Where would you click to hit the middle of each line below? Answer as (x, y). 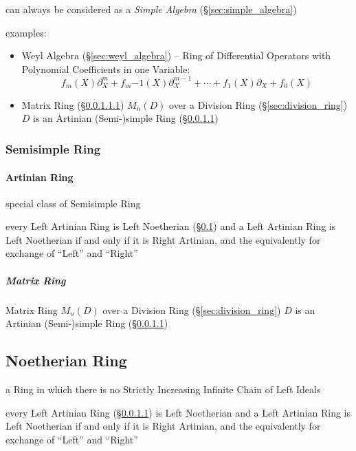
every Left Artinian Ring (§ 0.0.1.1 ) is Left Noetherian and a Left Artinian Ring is (178, 412)
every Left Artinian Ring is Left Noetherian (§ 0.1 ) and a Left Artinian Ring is (171, 226)
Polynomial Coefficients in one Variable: (106, 69)
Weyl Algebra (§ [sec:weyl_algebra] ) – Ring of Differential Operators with (176, 55)
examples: (26, 32)
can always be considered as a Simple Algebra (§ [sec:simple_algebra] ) (151, 9)
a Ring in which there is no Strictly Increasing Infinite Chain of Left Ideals (163, 389)
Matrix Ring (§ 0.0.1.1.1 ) (73, 104)
